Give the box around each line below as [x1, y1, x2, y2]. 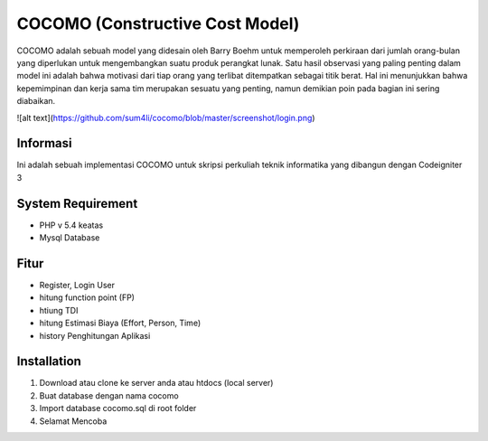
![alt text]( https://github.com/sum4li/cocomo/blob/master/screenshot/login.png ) [16, 112, 315, 123]
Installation [16, 353, 81, 370]
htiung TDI [39, 305, 79, 315]
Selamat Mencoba [39, 416, 108, 427]
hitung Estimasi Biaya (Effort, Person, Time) [39, 317, 202, 329]
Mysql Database [39, 232, 100, 243]
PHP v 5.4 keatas [39, 220, 104, 230]
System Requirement [16, 195, 138, 211]
